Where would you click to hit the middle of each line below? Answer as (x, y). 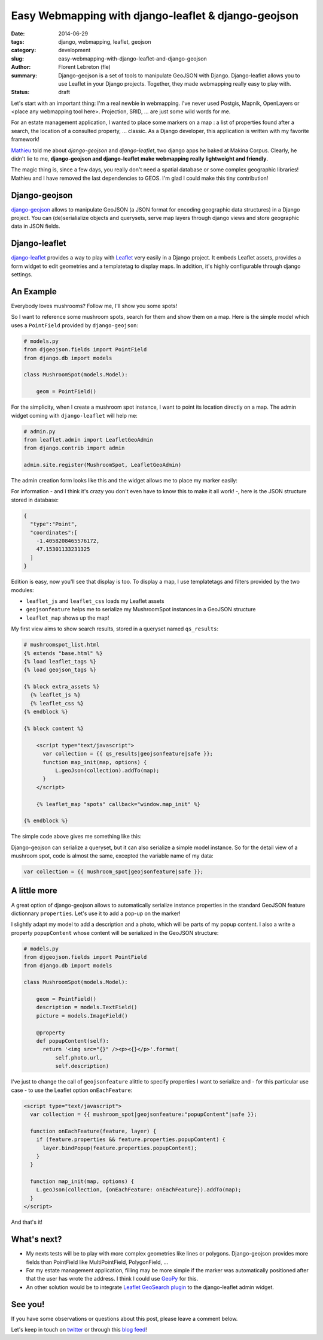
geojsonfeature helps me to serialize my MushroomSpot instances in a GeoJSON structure (141, 609)
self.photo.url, (79, 1057)
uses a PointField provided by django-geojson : (75, 325)
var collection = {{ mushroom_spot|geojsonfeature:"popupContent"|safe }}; (144, 1114)
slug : (17, 58)
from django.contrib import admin (74, 448)
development (74, 50)
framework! (25, 139)
